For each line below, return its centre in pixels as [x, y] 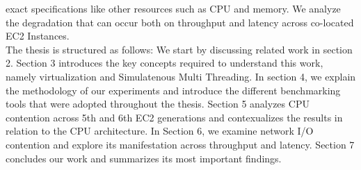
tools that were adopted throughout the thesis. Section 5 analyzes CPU [158, 104]
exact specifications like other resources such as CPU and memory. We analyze [173, 8]
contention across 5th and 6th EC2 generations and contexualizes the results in [174, 117]
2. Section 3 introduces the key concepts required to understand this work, [165, 63]
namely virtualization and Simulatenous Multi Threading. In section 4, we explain [181, 76]
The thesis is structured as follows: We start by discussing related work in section [179, 49]
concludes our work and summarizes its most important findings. [144, 158]
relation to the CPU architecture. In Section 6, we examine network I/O [160, 131]
